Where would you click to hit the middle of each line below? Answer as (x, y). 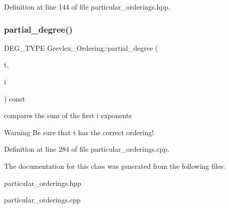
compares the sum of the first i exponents (68, 115)
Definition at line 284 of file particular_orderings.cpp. (87, 149)
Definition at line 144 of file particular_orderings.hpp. (87, 7)
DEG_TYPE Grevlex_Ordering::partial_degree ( (81, 47)
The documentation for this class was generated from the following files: (115, 166)
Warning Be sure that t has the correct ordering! (79, 132)
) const (15, 98)
